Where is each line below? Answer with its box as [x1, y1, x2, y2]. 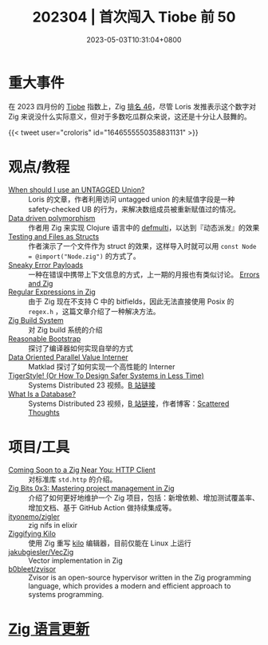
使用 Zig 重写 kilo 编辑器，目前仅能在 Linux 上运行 [28, 538, 191, 548]
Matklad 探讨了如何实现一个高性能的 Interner [28, 361, 175, 372]
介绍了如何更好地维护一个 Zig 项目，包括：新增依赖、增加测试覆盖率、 [28, 493, 259, 502]
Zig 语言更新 [8, 619, 90, 638]
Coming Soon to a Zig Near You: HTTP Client [8, 465, 156, 474]
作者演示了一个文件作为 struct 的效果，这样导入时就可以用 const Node [28, 241, 257, 250]
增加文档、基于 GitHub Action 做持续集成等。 [28, 502, 176, 512]
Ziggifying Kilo [8, 529, 56, 538]
